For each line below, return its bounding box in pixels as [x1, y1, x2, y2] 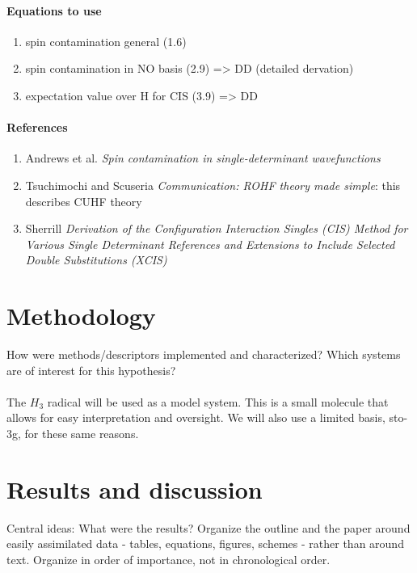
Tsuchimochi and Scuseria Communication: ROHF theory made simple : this [25, 176, 401, 193]
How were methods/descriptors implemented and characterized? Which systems [6, 346, 401, 363]
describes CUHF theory [25, 192, 142, 209]
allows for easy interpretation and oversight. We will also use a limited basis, [6, 409, 385, 426]
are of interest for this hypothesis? [6, 361, 176, 378]
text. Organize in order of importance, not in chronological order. [6, 550, 331, 567]
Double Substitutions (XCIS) [25, 251, 167, 268]
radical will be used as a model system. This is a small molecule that [47, 393, 389, 410]
